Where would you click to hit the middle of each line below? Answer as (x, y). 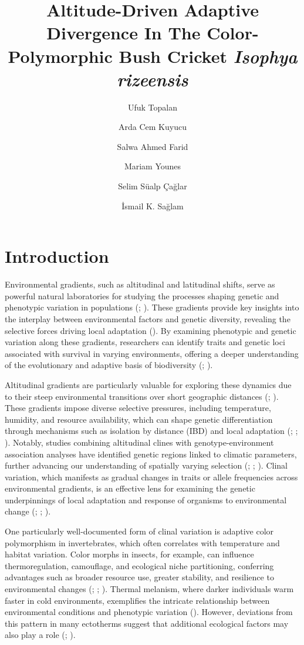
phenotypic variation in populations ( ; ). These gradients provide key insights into (152, 307)
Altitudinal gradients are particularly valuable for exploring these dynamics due (148, 384)
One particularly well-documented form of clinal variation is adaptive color (139, 531)
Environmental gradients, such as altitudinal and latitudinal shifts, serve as (140, 284)
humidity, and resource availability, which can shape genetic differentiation (139, 419)
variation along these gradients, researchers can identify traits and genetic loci (145, 342)
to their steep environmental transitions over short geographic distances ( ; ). (142, 396)
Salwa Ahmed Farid (153, 146)
